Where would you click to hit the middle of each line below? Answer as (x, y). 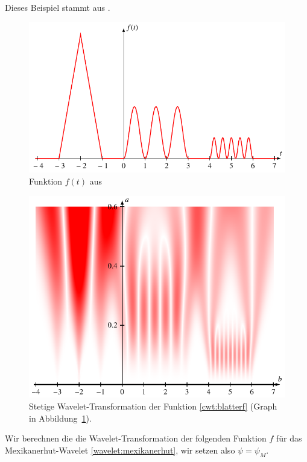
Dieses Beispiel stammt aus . (58, 7)
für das (289, 438)
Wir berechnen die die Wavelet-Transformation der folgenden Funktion (136, 438)
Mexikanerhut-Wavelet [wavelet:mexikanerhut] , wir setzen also (120, 450)
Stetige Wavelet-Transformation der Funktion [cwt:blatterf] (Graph (153, 406)
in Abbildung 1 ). (60, 418)
